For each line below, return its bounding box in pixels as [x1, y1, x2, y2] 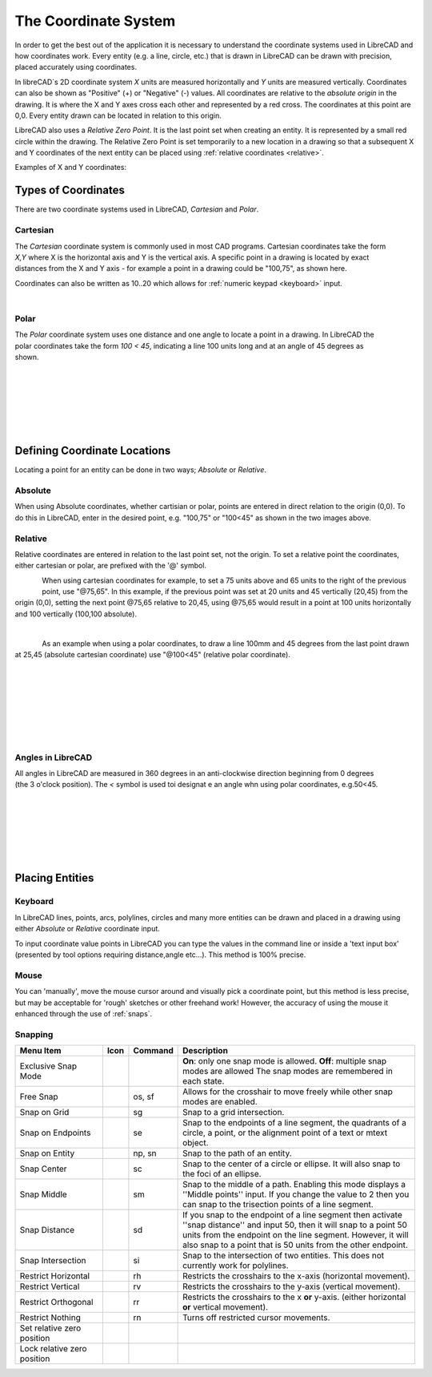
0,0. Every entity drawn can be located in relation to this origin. [14, 111, 222, 120]
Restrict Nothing [19, 1312, 82, 1323]
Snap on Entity [19, 1148, 75, 1159]
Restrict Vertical [19, 1281, 80, 1292]
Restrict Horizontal [19, 1270, 90, 1282]
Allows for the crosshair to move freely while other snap [182, 1086, 394, 1097]
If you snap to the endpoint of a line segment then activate [182, 1209, 403, 1221]
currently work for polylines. [182, 1260, 289, 1271]
